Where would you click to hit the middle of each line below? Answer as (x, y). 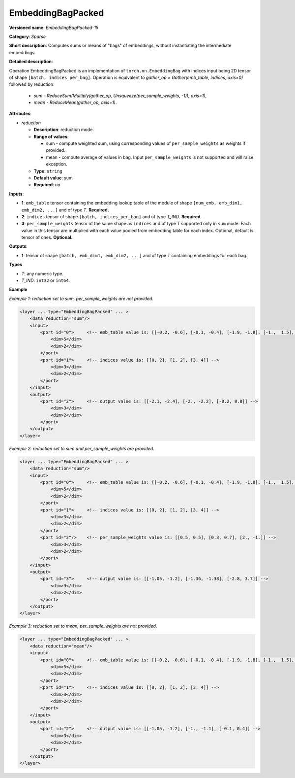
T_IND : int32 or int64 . (46, 280)
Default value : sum (53, 178)
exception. (57, 164)
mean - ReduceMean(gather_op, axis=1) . (75, 102)
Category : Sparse (28, 36)
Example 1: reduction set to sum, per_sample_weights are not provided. (81, 299)
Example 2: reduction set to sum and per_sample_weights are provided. (82, 448)
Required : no (47, 185)
